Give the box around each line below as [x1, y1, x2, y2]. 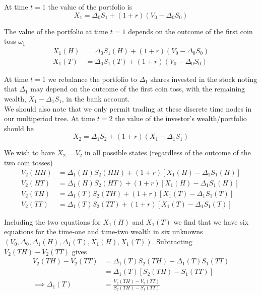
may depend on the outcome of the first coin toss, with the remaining [30, 83, 245, 94]
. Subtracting [152, 236, 192, 246]
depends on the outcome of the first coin [128, 26, 253, 36]
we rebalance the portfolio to [48, 73, 137, 84]
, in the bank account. [61, 93, 130, 104]
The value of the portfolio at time [4, 26, 108, 36]
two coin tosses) [4, 157, 53, 167]
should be [4, 123, 34, 133]
